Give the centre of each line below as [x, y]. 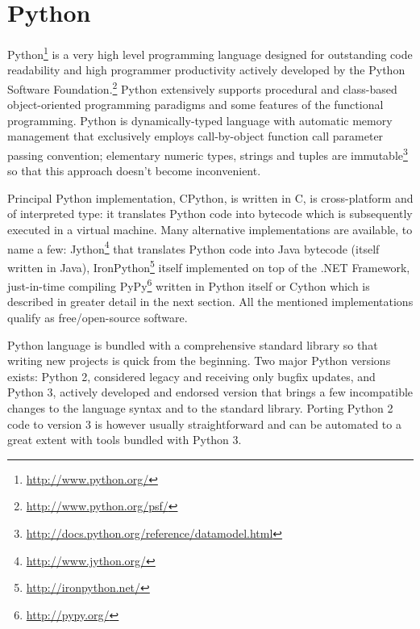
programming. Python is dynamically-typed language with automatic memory [200, 120]
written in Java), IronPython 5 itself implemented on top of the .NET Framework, [209, 266]
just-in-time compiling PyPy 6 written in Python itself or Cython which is [189, 285]
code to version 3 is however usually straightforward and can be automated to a [204, 424]
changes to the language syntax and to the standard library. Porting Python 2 [200, 407]
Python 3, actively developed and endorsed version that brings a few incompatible [210, 392]
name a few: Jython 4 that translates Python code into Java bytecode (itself [193, 247]
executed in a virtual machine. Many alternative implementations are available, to [210, 230]
